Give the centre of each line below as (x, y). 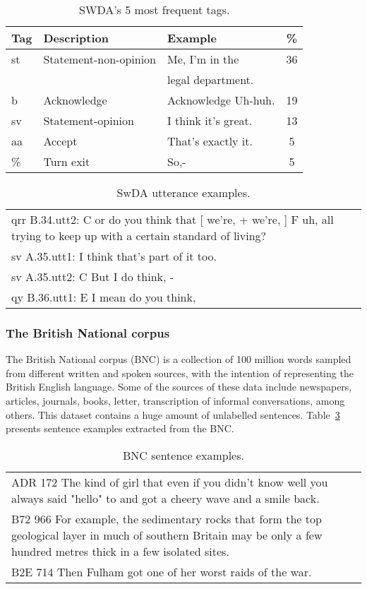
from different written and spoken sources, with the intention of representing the (180, 373)
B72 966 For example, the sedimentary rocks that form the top (167, 518)
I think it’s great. (210, 120)
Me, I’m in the (203, 59)
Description (76, 38)
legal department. (211, 79)
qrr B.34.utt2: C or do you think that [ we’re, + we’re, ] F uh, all (173, 219)
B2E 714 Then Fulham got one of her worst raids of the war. (162, 571)
